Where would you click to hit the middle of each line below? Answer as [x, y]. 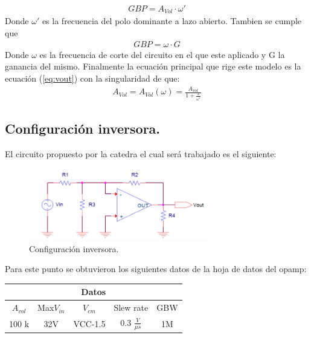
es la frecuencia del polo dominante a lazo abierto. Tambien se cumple [172, 21]
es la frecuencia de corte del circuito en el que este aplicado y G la [162, 54]
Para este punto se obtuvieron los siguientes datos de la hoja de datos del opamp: [156, 269]
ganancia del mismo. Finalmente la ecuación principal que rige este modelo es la [153, 66]
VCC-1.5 [89, 323]
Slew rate [131, 307]
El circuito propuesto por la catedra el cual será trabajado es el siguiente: [141, 153]
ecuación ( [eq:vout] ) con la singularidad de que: [92, 78]
